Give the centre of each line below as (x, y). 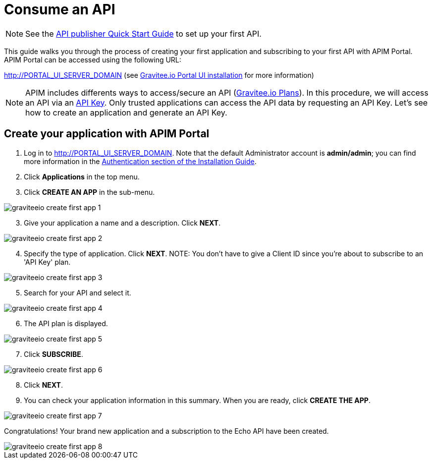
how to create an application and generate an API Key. (126, 112)
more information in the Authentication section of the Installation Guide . (140, 161)
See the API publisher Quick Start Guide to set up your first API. (143, 33)
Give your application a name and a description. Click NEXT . (122, 223)
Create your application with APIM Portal (107, 134)
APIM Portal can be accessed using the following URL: (93, 59)
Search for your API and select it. (78, 292)
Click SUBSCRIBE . (54, 354)
